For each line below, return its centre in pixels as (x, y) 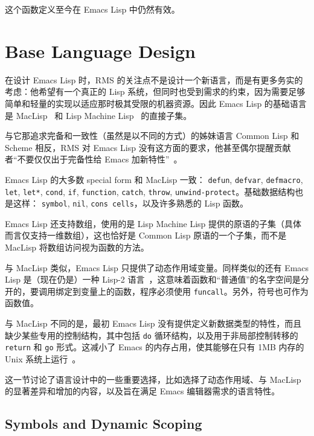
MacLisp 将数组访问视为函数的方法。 (77, 247)
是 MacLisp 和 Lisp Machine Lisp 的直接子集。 (98, 115)
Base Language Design (100, 50)
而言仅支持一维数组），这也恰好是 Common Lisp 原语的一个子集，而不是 (146, 235)
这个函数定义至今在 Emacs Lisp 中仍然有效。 (92, 9)
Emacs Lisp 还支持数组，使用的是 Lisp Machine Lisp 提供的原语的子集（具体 (153, 223)
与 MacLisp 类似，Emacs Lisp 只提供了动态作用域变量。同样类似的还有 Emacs (157, 267)
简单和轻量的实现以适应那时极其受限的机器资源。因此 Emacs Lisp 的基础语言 (156, 103)
